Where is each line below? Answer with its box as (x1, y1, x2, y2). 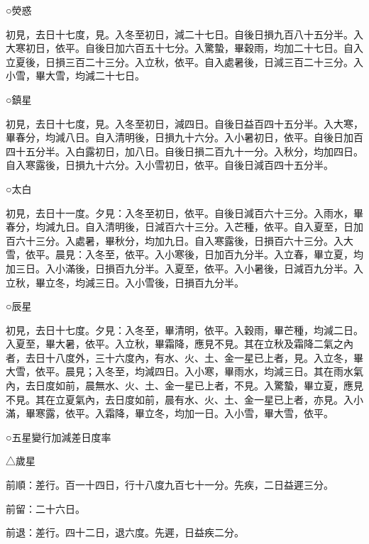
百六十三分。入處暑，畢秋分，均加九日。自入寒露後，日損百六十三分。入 (6, 233, 343, 248)
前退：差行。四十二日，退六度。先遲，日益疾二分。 (6, 525, 244, 540)
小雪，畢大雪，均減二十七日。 (6, 68, 145, 83)
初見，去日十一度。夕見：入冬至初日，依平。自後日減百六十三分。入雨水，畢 (6, 205, 363, 220)
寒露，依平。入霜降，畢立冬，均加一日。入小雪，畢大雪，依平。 (35, 406, 334, 421)
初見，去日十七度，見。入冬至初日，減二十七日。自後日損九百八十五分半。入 (6, 26, 363, 41)
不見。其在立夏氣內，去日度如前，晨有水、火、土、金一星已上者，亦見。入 (6, 392, 353, 406)
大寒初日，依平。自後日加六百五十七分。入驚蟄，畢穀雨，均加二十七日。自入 (6, 40, 363, 55)
